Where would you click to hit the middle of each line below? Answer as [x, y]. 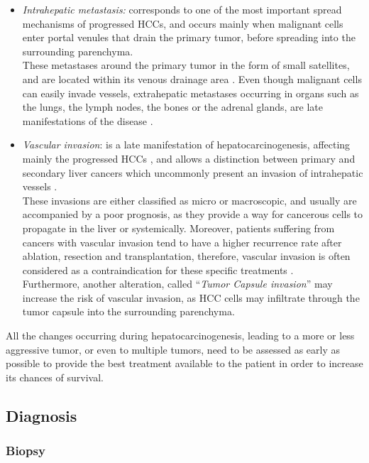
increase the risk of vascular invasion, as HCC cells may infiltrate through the [191, 297]
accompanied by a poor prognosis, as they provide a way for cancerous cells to [193, 214]
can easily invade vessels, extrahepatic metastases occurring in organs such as [191, 93]
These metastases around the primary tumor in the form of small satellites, [186, 65]
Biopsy [26, 451]
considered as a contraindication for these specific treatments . [158, 269]
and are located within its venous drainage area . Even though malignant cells [192, 78]
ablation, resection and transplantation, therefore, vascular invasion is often [186, 256]
